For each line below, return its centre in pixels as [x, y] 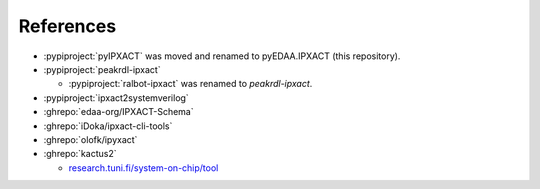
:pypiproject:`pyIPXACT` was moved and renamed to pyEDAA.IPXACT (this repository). [222, 56]
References [67, 26]
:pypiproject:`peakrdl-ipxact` [102, 69]
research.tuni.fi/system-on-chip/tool [143, 167]
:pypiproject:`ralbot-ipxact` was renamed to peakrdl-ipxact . [190, 84]
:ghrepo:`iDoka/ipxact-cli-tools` [108, 126]
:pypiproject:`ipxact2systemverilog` [116, 97]
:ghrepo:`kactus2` [80, 154]
